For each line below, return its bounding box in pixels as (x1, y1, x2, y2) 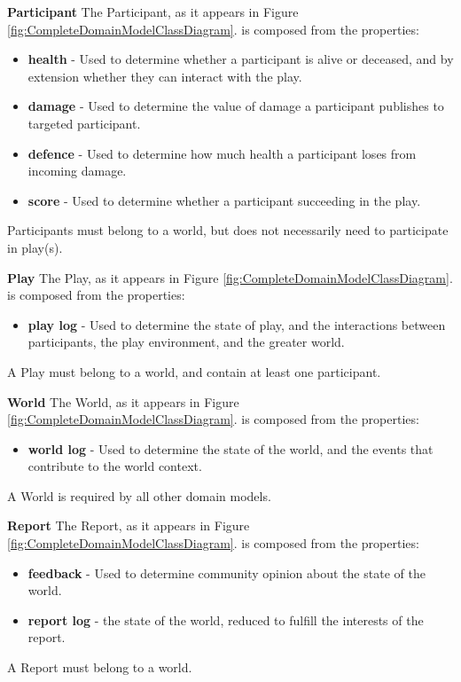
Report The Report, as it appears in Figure (7, 516, 250, 535)
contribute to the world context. (27, 457, 202, 475)
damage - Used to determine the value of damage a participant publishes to (27, 97, 444, 115)
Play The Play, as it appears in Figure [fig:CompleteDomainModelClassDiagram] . (7, 268, 453, 286)
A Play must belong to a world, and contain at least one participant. (7, 362, 381, 380)
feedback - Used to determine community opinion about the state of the (27, 563, 426, 582)
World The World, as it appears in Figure (7, 392, 239, 411)
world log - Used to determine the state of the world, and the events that (27, 439, 434, 458)
